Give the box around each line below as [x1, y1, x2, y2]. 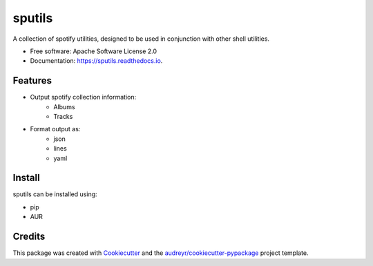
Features [12, 75, 52, 86]
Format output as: [30, 125, 81, 133]
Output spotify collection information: [30, 93, 137, 102]
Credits [12, 231, 46, 243]
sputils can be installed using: [12, 190, 97, 198]
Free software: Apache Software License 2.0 [30, 47, 157, 55]
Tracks [53, 113, 73, 121]
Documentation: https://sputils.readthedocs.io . [30, 57, 163, 65]
